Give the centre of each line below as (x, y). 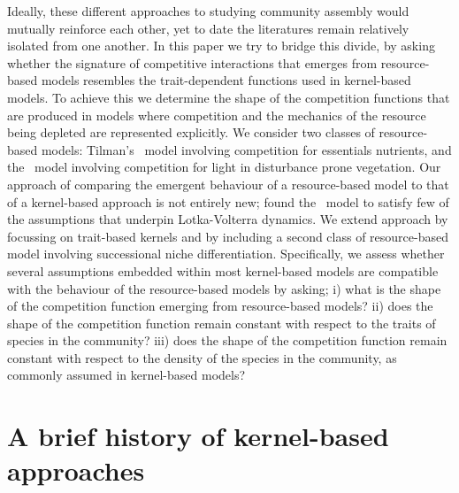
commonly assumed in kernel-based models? (126, 375)
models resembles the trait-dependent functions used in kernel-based (226, 80)
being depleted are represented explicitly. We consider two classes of (191, 132)
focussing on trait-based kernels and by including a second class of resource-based (228, 236)
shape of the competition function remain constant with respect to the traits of (222, 323)
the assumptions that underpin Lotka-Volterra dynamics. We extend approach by (228, 219)
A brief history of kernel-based (198, 436)
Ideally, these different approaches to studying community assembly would (208, 11)
